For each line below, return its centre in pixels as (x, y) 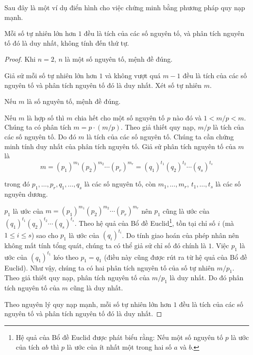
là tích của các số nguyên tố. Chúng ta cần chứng (160, 136)
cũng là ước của (186, 211)
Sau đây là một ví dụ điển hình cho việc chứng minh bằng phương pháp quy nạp (125, 7)
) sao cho (45, 235)
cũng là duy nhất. (97, 288)
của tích (28, 347)
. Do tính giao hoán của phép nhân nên (181, 235)
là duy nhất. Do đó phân (207, 278)
